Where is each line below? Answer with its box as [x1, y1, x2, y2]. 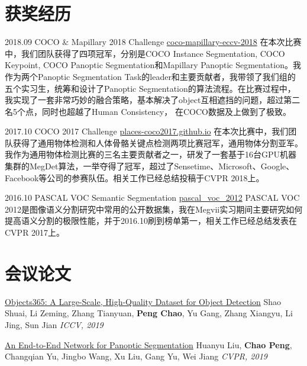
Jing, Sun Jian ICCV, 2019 [5, 318, 104, 330]
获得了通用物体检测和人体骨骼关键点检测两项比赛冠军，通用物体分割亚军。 [12, 136, 303, 149]
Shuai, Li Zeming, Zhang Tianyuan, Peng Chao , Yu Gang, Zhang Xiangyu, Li [5, 307, 293, 319]
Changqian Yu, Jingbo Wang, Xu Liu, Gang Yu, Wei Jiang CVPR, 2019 [5, 350, 267, 362]
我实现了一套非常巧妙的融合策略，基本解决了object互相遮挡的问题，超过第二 [5, 94, 300, 106]
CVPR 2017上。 [5, 226, 65, 239]
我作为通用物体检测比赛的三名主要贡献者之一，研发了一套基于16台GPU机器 [5, 148, 297, 160]
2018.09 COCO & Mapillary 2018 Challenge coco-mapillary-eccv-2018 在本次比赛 [5, 36, 302, 48]
